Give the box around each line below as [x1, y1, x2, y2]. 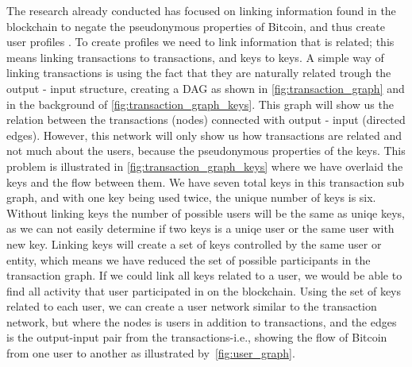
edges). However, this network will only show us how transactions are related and [6, 126, 402, 143]
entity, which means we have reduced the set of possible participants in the [6, 251, 371, 268]
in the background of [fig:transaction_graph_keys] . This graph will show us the [6, 95, 394, 112]
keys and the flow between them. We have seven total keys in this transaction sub [6, 173, 404, 190]
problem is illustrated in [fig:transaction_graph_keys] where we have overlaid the [6, 157, 403, 174]
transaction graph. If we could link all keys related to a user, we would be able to [6, 267, 402, 284]
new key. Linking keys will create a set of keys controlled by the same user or [6, 235, 382, 252]
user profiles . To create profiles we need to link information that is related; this [6, 33, 395, 50]
